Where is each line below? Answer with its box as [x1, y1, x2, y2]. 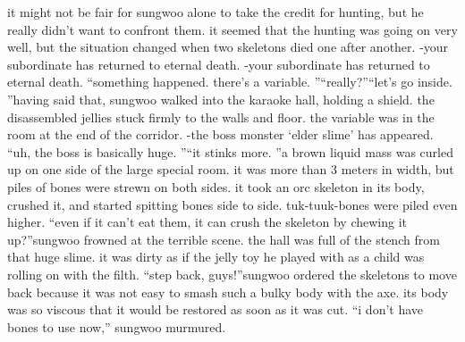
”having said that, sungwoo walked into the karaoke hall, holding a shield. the [7, 89, 435, 108]
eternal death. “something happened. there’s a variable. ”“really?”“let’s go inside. [7, 72, 452, 91]
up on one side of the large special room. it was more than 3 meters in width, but [7, 160, 454, 179]
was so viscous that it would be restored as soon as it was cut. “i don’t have [7, 300, 424, 319]
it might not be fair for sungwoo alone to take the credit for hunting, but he [7, 3, 424, 21]
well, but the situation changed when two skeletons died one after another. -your [7, 38, 449, 56]
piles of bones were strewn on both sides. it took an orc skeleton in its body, [7, 177, 425, 196]
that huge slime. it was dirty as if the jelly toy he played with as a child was [7, 247, 425, 266]
